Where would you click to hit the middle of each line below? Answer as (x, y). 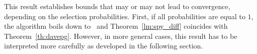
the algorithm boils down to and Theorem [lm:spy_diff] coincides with (116, 26)
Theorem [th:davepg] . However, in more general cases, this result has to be (121, 36)
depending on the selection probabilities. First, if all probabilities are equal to (125, 16)
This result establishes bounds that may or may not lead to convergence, (117, 6)
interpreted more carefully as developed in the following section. (104, 46)
